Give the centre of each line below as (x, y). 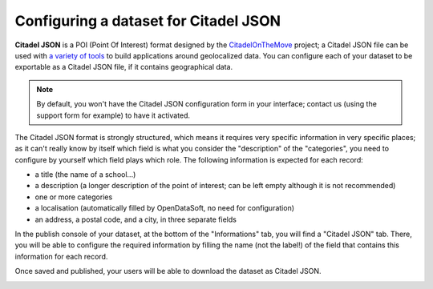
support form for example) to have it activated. (113, 115)
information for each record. (61, 256)
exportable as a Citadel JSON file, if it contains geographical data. (123, 67)
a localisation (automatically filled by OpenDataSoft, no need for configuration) (165, 208)
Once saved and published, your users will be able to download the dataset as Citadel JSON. (168, 271)
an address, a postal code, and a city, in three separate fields (136, 219)
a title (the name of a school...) (85, 175)
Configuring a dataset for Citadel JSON (148, 21)
